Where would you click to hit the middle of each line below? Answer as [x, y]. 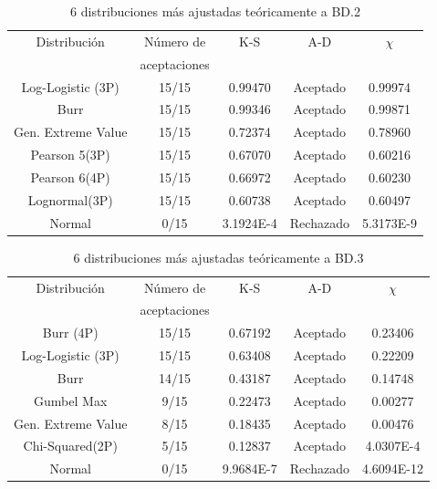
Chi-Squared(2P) [70, 446]
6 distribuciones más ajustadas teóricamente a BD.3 [218, 257]
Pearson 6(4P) [70, 177]
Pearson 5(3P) [70, 155]
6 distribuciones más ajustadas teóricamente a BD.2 [215, 11]
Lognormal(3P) [70, 199]
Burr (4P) [70, 333]
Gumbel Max [71, 400]
